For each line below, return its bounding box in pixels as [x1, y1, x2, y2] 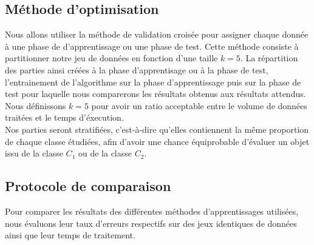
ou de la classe [78, 147, 132, 159]
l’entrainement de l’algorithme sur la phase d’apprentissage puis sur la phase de [5, 75, 301, 88]
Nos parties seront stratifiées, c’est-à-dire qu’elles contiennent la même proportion [5, 122, 309, 135]
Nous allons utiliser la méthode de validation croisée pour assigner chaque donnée [5, 28, 309, 41]
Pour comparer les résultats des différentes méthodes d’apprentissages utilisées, [5, 204, 299, 217]
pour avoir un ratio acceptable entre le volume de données [91, 99, 307, 112]
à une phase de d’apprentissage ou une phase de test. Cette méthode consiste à [5, 39, 299, 52]
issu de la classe [5, 147, 63, 159]
